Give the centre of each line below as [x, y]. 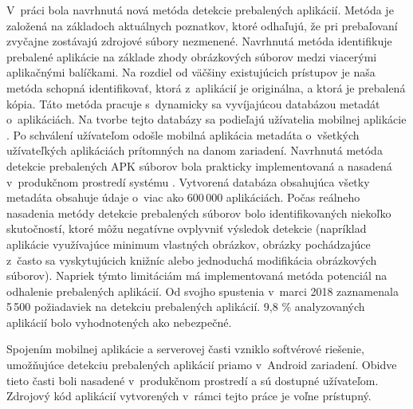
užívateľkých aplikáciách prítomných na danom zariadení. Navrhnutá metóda [195, 150]
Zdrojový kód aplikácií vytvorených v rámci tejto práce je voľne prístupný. [189, 396]
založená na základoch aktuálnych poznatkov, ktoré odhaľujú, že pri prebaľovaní [202, 25]
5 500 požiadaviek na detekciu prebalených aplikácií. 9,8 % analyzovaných [186, 307]
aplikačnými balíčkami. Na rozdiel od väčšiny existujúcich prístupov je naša [191, 72]
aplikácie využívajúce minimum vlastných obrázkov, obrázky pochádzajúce [189, 244]
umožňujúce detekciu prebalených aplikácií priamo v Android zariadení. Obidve [202, 365]
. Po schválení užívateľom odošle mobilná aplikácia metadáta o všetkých [183, 134]
